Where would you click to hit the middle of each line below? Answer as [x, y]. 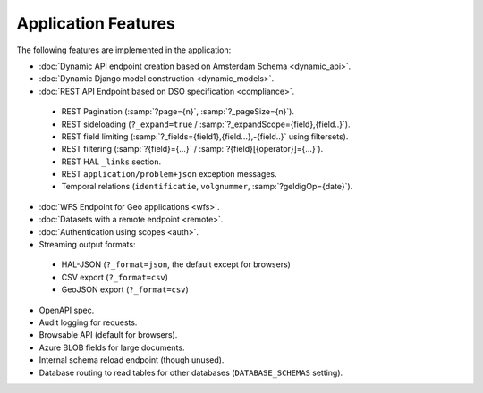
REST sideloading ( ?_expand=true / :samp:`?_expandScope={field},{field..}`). [206, 124]
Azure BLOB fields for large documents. [112, 347]
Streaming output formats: [87, 245]
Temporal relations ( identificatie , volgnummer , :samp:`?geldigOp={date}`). [207, 187]
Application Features [96, 23]
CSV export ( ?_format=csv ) [115, 277]
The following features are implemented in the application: [124, 50]
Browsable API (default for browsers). [108, 335]
